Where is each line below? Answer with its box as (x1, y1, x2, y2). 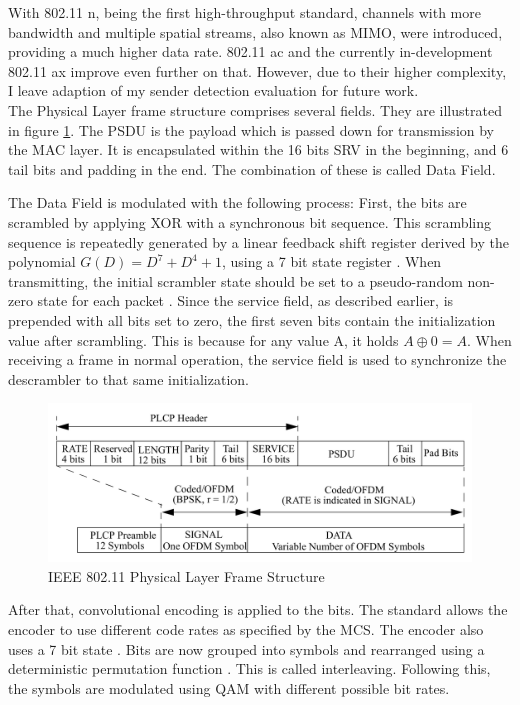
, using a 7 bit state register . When (221, 251, 442, 272)
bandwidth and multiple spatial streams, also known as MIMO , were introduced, (8, 21, 503, 42)
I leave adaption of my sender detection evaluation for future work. (8, 80, 419, 101)
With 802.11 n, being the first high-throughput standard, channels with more (8, 2, 481, 22)
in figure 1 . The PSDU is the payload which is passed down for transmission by (8, 119, 495, 140)
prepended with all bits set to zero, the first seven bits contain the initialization (8, 309, 496, 330)
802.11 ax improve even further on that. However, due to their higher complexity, (8, 60, 507, 81)
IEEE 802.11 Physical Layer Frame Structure (48, 565, 325, 586)
